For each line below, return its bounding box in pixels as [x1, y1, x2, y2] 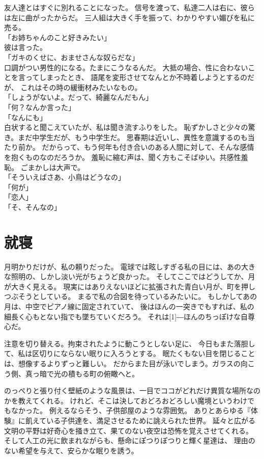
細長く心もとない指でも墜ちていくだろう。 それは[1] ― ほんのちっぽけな [4, 311, 241, 321]
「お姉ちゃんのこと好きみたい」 [4, 32, 111, 42]
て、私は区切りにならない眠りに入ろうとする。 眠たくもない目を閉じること [4, 348, 255, 359]
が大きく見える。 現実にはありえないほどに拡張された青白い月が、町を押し [4, 281, 255, 291]
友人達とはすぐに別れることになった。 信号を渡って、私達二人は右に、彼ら [4, 2, 255, 12]
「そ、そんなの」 [4, 201, 61, 212]
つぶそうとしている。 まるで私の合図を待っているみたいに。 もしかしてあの [4, 291, 257, 302]
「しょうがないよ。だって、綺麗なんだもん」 [4, 92, 153, 102]
